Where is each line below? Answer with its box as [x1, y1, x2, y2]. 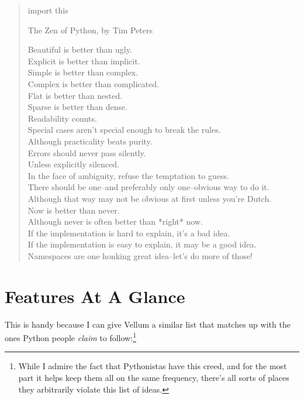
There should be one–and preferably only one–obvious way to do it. [27, 181, 270, 193]
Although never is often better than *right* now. [27, 215, 203, 228]
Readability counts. [27, 112, 97, 124]
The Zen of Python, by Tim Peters [27, 23, 153, 36]
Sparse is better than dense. [27, 101, 128, 113]
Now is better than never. [27, 204, 120, 216]
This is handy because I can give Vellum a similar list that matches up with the [5, 318, 291, 330]
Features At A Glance [5, 284, 185, 308]
